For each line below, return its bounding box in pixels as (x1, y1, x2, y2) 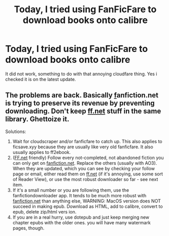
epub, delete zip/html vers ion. (12, 208, 77, 215)
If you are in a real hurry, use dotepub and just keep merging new (12, 214, 150, 220)
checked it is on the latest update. (5, 76, 76, 82)
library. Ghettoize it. (5, 115, 70, 123)
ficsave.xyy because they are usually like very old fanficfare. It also (12, 144, 153, 150)
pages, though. (12, 225, 45, 231)
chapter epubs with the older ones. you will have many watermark (12, 219, 151, 225)
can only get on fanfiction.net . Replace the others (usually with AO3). (12, 160, 157, 166)
